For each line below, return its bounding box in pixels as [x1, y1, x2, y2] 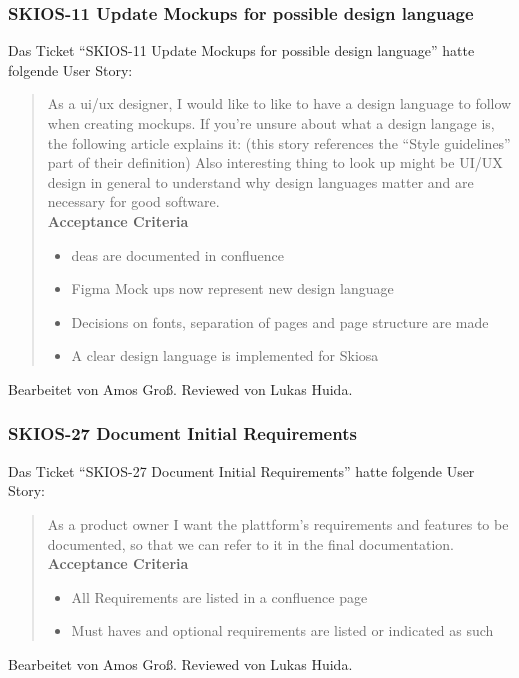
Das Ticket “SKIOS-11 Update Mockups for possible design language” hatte [8, 40, 475, 61]
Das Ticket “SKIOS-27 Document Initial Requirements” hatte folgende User [8, 460, 475, 481]
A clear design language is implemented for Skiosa [71, 345, 379, 366]
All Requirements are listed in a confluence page [71, 586, 368, 607]
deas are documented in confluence [71, 244, 285, 265]
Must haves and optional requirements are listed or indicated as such [71, 620, 494, 641]
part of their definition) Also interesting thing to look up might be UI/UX [47, 152, 503, 173]
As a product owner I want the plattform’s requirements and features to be [47, 513, 509, 534]
